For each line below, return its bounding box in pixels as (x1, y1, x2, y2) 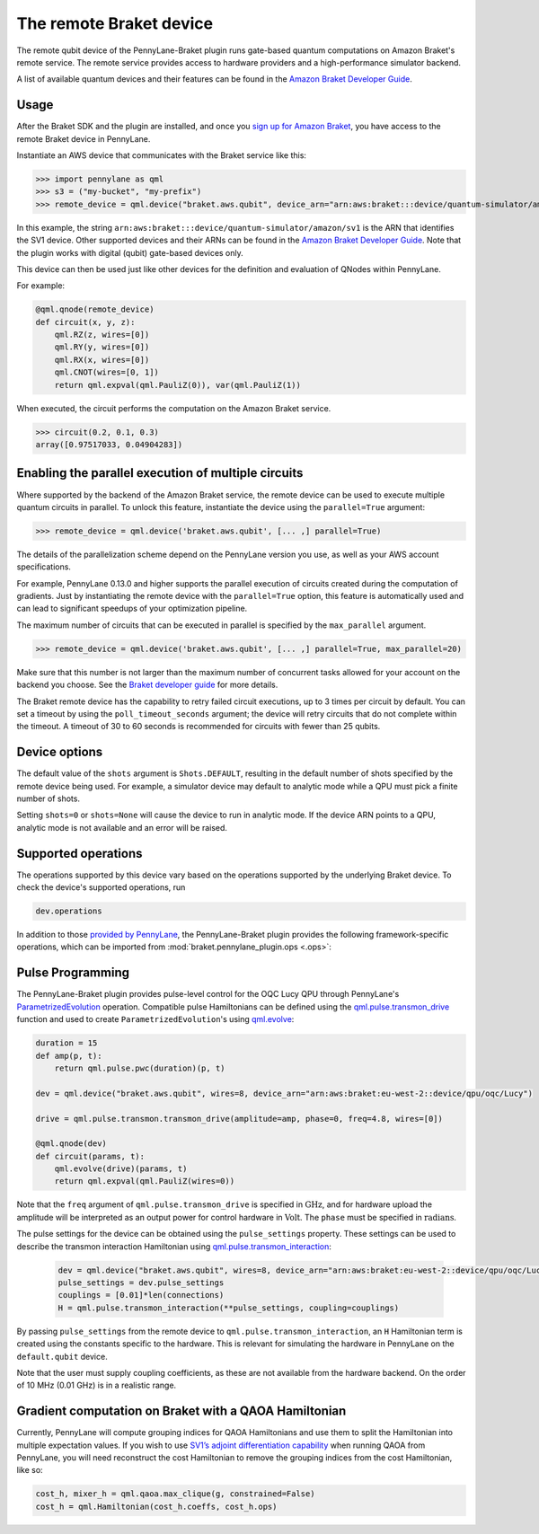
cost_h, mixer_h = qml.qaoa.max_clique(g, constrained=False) (35, 1489, 315, 1499)
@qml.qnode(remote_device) (35, 304, 155, 314)
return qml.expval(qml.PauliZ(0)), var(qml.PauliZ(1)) (54, 380, 301, 390)
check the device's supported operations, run (16, 882, 186, 893)
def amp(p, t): (35, 1051, 102, 1061)
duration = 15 (35, 1038, 98, 1048)
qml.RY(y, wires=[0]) (54, 342, 150, 352)
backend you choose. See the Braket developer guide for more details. (16, 679, 278, 691)
